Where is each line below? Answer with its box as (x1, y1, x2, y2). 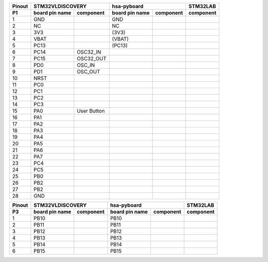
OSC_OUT (76, 68, 100, 75)
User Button (76, 108, 105, 114)
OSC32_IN (76, 49, 101, 55)
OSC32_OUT (76, 55, 107, 62)
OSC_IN (76, 62, 95, 68)
